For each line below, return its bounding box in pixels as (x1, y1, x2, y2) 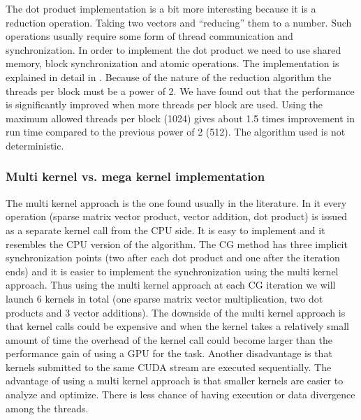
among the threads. (6, 400, 89, 415)
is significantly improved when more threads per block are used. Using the (6, 97, 323, 112)
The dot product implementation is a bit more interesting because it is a (6, 1, 316, 15)
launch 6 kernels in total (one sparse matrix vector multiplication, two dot (6, 291, 323, 305)
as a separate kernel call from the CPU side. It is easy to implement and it (6, 222, 325, 237)
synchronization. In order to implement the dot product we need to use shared (6, 42, 341, 57)
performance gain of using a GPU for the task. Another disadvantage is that (6, 346, 332, 361)
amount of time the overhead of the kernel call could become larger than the (6, 332, 332, 347)
